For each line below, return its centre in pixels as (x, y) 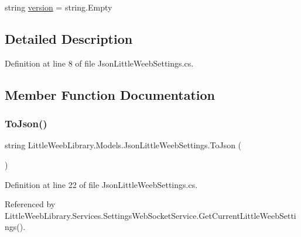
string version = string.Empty (59, 7)
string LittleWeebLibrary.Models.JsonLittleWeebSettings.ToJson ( (123, 145)
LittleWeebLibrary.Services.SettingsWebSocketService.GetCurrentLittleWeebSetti (150, 215)
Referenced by (30, 204)
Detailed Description (69, 38)
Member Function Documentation (110, 94)
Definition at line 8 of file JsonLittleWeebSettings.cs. (99, 63)
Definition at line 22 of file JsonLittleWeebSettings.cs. (101, 184)
